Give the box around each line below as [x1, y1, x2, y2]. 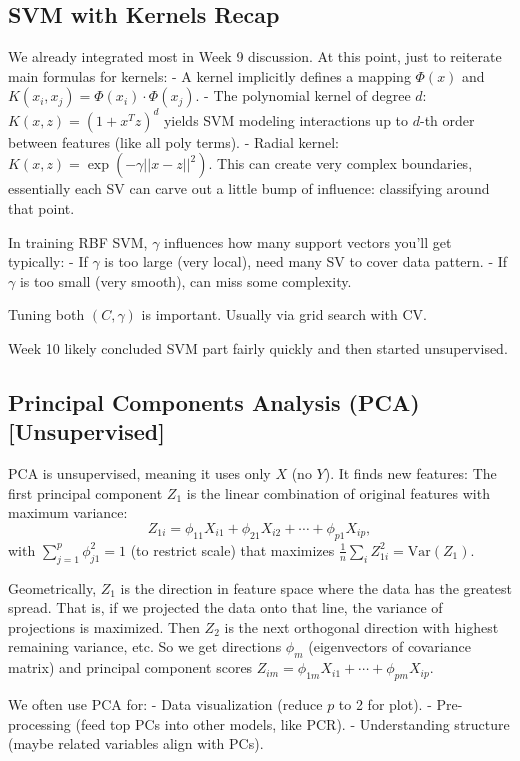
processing [8, 713, 71, 734]
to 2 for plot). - [338, 693, 432, 714]
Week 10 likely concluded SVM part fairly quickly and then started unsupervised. [8, 338, 508, 359]
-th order [419, 109, 475, 130]
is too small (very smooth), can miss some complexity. [19, 270, 352, 291]
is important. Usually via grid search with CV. [141, 304, 427, 325]
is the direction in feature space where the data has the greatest [120, 577, 512, 598]
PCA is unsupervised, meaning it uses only [8, 463, 271, 484]
